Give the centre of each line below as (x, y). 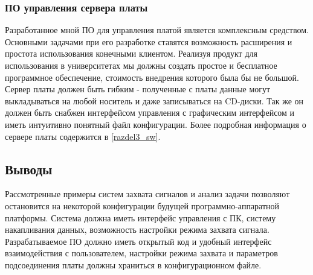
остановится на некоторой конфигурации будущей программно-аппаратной (142, 205)
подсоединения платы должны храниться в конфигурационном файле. (133, 264)
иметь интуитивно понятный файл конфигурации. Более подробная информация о (156, 124)
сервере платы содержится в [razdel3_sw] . (83, 136)
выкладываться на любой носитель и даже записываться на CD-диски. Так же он (154, 100)
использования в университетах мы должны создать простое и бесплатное (141, 65)
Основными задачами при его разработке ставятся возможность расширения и (149, 41)
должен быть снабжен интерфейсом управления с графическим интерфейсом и (150, 112)
